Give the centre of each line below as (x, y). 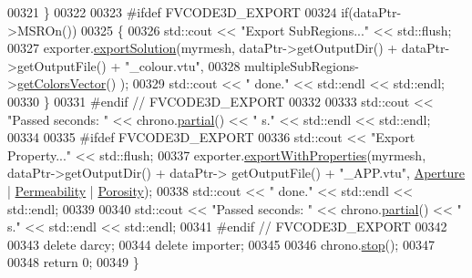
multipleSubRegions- (302, 65)
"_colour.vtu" (162, 65)
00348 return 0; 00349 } (73, 262)
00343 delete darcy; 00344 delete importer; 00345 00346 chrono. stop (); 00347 (221, 244)
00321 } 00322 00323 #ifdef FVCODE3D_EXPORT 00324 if (178, 12)
